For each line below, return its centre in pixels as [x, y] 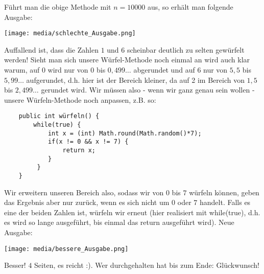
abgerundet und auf [164, 70]
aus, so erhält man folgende [190, 7]
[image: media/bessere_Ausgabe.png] [66, 249]
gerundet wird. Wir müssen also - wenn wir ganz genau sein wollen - [148, 90]
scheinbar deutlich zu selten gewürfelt [186, 49]
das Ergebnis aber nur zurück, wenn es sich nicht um [87, 202]
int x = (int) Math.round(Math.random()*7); [125, 133]
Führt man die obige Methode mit [58, 7]
